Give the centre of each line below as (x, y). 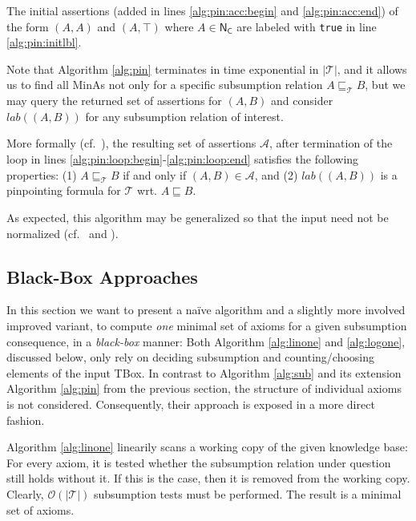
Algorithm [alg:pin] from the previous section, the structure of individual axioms (204, 388)
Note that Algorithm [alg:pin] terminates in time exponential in (163, 69)
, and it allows (372, 69)
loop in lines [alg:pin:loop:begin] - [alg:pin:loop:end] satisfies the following (183, 159)
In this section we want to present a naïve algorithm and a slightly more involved (206, 310)
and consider (302, 101)
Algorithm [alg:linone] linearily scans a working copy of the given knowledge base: (207, 447)
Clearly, (25, 493)
